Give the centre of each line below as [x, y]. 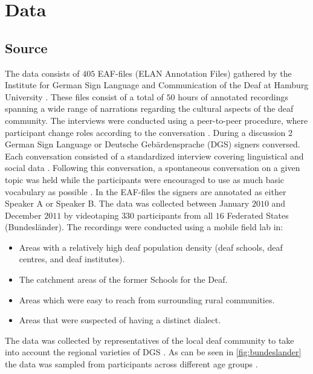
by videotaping [91, 215]
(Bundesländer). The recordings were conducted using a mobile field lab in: [144, 227]
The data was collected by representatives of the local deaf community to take [150, 340]
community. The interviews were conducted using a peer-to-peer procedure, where [156, 120]
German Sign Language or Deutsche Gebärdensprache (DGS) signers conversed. [153, 144]
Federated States [258, 215]
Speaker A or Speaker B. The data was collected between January [127, 203]
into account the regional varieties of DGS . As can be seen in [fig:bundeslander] [153, 352]
